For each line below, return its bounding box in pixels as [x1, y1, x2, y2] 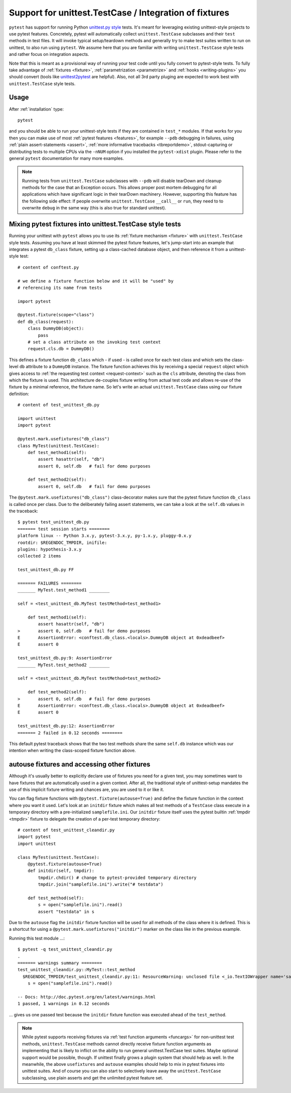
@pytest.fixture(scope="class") [17, 312, 95, 318]
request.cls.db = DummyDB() [27, 346, 95, 352]
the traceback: [9, 508, 38, 514]
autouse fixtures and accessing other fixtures [9, 760, 150, 769]
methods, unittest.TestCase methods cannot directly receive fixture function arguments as [22, 1041, 211, 1046]
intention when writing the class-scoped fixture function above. [9, 748, 136, 754]
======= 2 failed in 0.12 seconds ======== [17, 730, 123, 736]
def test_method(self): [27, 895, 84, 901]
